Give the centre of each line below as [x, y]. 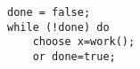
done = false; [49, 12]
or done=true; [74, 56]
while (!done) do [58, 27]
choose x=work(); [84, 42]
